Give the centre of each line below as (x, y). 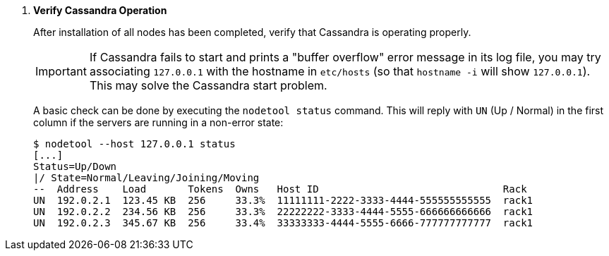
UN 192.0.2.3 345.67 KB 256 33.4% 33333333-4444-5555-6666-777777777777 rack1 (283, 223)
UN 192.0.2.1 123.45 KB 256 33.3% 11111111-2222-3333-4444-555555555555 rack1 (283, 200)
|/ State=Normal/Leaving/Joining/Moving (146, 178)
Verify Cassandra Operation (100, 10)
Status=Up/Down (75, 166)
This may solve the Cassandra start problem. (208, 85)
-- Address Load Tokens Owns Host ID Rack (280, 189)
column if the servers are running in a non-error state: (158, 122)
